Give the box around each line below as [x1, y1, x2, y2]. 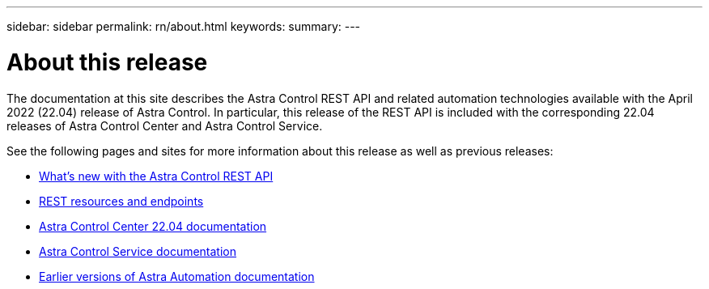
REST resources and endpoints [39, 193, 204, 208]
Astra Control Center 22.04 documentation [39, 219, 267, 233]
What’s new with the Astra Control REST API [39, 168, 274, 183]
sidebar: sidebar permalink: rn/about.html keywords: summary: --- [6, 19, 361, 33]
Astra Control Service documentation [39, 244, 237, 258]
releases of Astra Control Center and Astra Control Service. [6, 118, 323, 133]
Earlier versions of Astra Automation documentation [39, 269, 315, 283]
